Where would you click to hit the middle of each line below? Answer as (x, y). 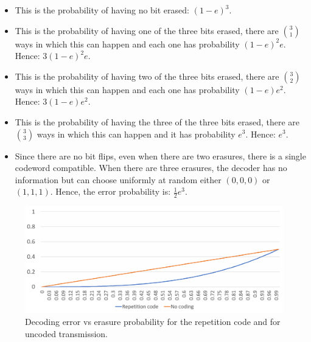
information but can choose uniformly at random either (118, 179)
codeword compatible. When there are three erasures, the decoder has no (151, 168)
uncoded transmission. (67, 333)
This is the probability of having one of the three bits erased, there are (147, 30)
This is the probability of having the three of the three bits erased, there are (157, 121)
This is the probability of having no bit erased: (102, 10)
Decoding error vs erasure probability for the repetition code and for (153, 321)
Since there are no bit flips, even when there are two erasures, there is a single (160, 155)
